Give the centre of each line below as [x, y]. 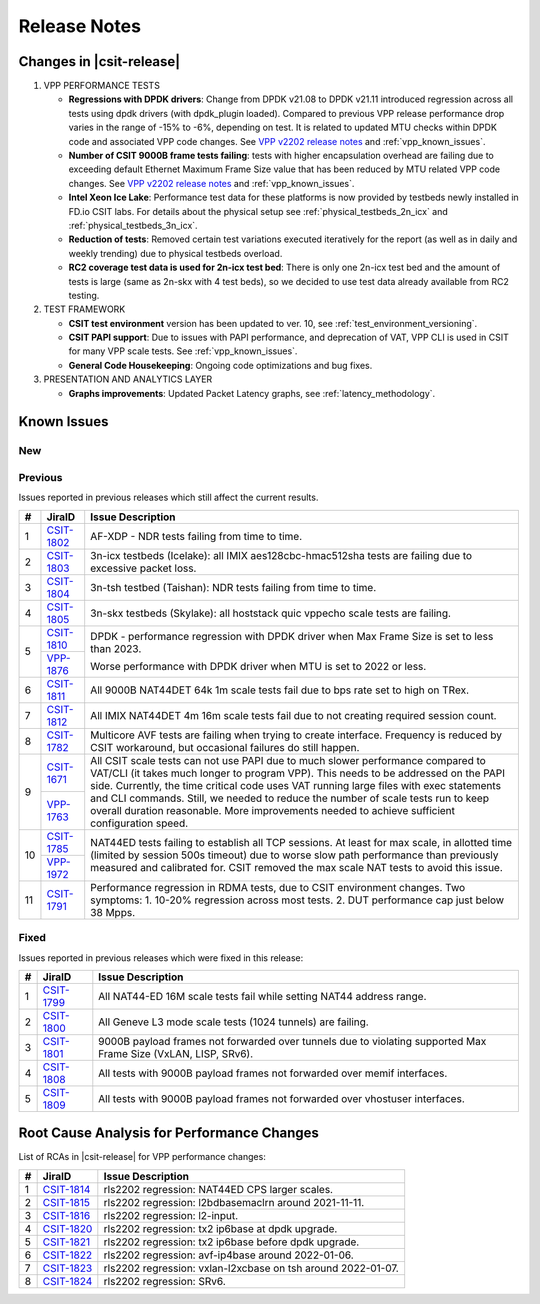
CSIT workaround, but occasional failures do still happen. [225, 747]
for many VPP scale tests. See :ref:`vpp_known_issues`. [183, 351]
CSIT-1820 [67, 1228]
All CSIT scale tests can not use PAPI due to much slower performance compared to [288, 760]
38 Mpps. [112, 912]
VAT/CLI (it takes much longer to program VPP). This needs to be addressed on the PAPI [297, 773]
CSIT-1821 [66, 1242]
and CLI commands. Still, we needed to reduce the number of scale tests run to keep [290, 798]
